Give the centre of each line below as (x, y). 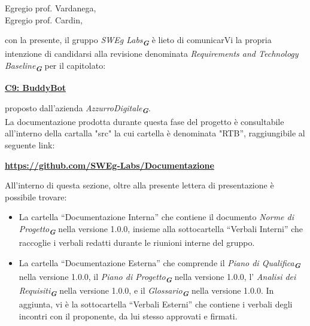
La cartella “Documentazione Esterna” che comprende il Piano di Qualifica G (160, 263)
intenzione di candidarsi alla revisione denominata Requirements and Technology (152, 54)
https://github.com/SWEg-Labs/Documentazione (110, 165)
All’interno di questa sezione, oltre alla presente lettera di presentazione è (139, 185)
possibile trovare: (36, 196)
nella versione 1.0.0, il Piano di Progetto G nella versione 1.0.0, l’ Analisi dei (157, 277)
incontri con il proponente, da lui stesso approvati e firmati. (128, 316)
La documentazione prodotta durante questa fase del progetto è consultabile (145, 121)
